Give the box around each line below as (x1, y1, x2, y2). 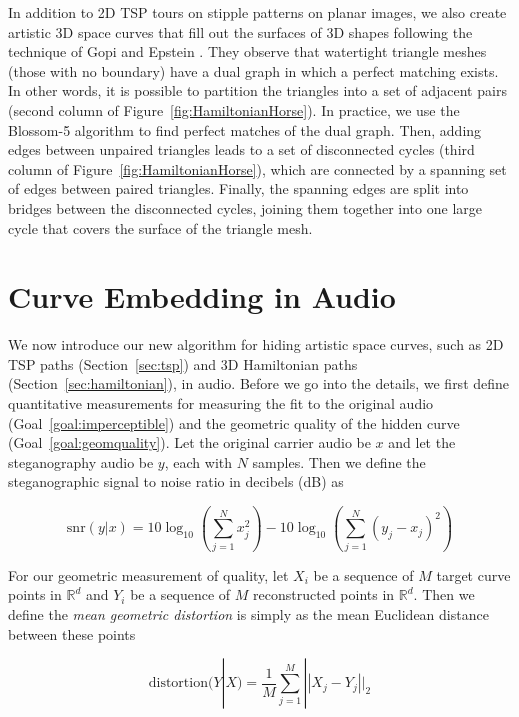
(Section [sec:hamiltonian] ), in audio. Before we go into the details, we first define (8, 373, 510, 394)
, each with (164, 451, 233, 472)
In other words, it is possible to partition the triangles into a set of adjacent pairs (8, 80, 507, 101)
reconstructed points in (253, 584, 395, 605)
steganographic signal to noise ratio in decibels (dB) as (8, 471, 344, 492)
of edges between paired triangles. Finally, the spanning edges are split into (8, 178, 469, 199)
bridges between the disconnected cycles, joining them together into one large (8, 197, 482, 218)
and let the (388, 432, 456, 453)
